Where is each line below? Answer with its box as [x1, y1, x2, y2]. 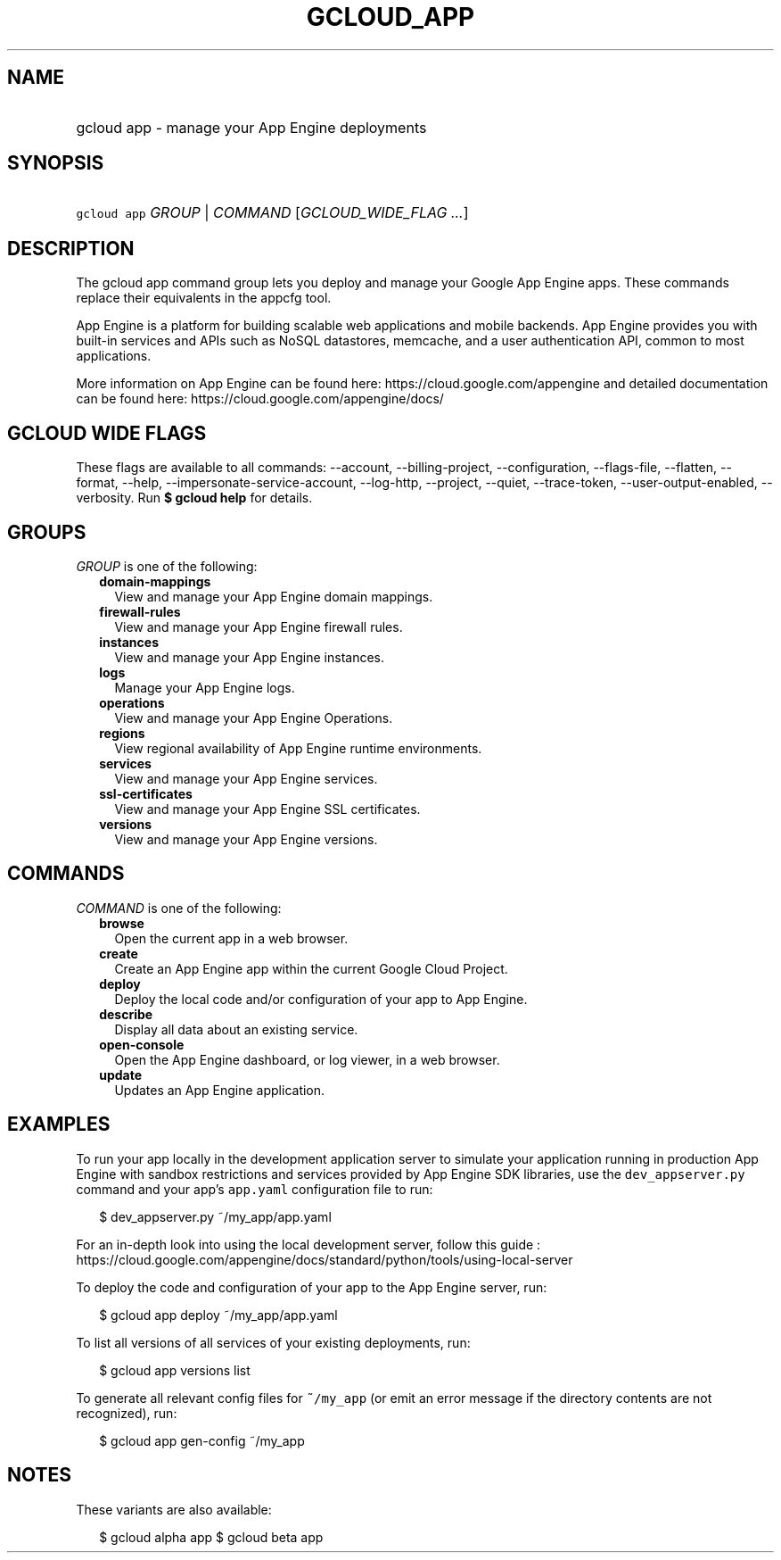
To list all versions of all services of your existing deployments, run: [76, 1334, 471, 1350]
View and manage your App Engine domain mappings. [114, 588, 433, 604]
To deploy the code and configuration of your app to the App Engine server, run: [76, 1279, 547, 1295]
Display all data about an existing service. [114, 1021, 358, 1037]
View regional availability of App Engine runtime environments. [114, 740, 482, 756]
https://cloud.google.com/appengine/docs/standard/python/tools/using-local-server [76, 1251, 573, 1267]
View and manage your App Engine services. [114, 770, 378, 786]
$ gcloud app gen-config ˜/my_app [99, 1432, 305, 1448]
